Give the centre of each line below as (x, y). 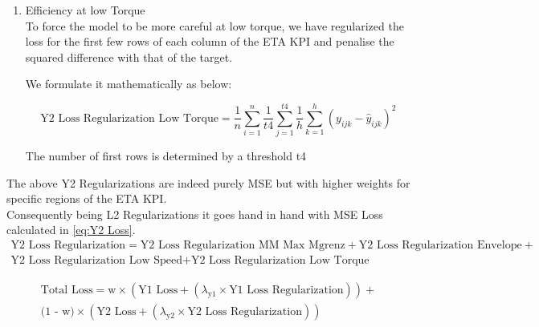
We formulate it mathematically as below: (129, 84)
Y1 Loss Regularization (286, 291)
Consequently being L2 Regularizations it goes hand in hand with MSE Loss (195, 214)
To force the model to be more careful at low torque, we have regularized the (214, 25)
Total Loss (67, 291)
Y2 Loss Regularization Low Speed (97, 261)
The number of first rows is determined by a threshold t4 (166, 156)
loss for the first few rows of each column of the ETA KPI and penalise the (210, 41)
